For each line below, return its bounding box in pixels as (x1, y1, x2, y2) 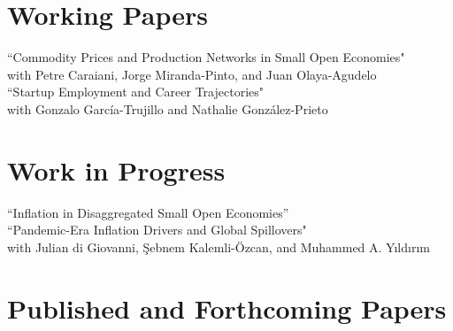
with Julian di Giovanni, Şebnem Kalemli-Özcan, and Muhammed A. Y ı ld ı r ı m (7, 237, 431, 256)
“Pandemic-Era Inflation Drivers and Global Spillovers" (7, 220, 307, 239)
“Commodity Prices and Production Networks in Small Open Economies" (7, 48, 405, 66)
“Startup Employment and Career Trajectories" (7, 82, 264, 101)
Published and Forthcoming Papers (7, 289, 447, 326)
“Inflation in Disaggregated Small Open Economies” (7, 203, 289, 221)
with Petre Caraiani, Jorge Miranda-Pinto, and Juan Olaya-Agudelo (7, 65, 377, 83)
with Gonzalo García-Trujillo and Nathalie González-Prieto (7, 99, 328, 118)
